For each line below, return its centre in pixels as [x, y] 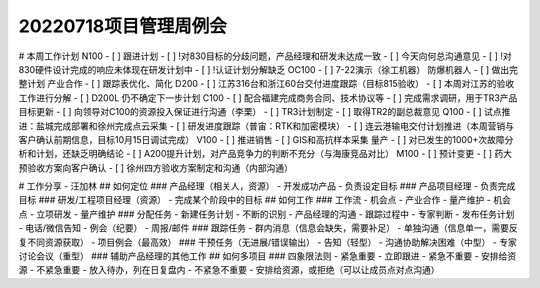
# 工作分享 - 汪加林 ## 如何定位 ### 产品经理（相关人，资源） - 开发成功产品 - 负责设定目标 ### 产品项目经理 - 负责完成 [267, 186]
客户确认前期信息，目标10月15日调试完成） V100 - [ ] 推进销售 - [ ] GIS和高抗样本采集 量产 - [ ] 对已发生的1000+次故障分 [266, 139]
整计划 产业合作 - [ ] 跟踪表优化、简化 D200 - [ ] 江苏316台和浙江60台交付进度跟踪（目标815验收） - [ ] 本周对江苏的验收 [266, 84]
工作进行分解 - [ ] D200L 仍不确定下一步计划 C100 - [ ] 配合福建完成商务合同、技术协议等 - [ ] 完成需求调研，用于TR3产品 [268, 97]
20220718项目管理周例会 [122, 26]
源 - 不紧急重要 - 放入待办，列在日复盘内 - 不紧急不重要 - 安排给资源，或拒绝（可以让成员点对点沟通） [229, 270]
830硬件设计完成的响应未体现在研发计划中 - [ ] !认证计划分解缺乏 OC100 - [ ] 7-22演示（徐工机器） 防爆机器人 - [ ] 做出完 [268, 69]
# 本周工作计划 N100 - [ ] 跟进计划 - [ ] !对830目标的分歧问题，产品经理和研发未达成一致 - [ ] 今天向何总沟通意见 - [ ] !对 [265, 56]
